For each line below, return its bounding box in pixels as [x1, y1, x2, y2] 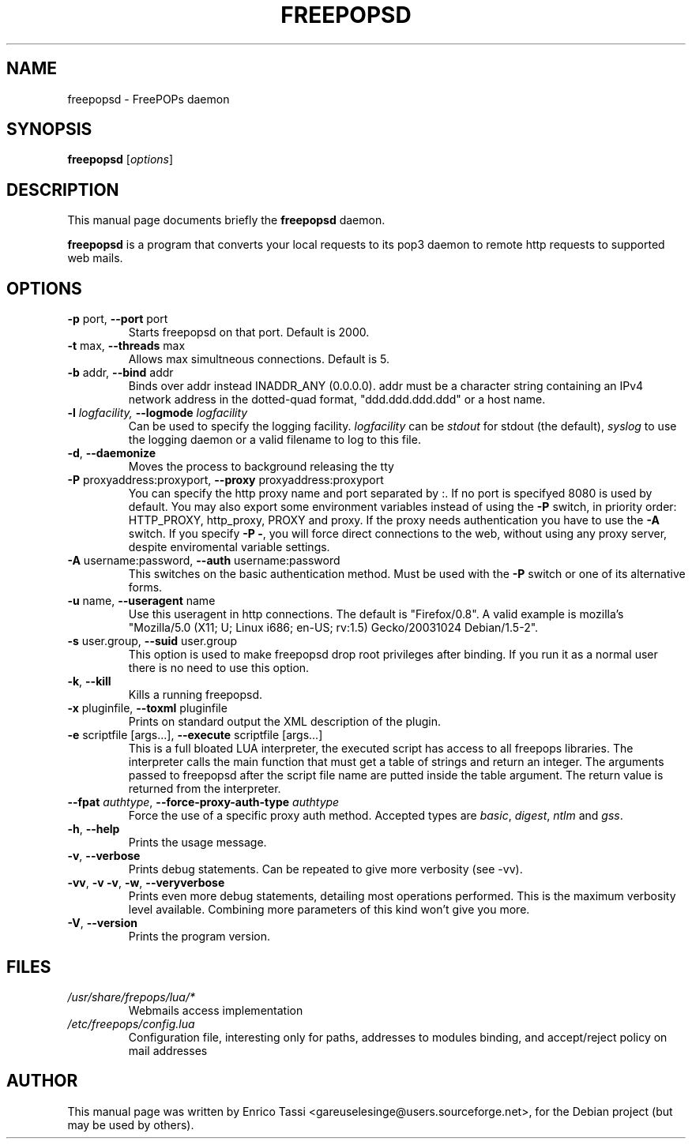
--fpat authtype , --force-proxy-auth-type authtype [67, 795, 340, 809]
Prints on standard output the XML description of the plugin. [128, 715, 442, 729]
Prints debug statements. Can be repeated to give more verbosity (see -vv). [128, 862, 523, 877]
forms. [128, 580, 163, 595]
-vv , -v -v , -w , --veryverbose [67, 876, 225, 890]
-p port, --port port [67, 312, 168, 326]
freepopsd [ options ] [67, 152, 174, 167]
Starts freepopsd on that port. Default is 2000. [128, 325, 370, 340]
